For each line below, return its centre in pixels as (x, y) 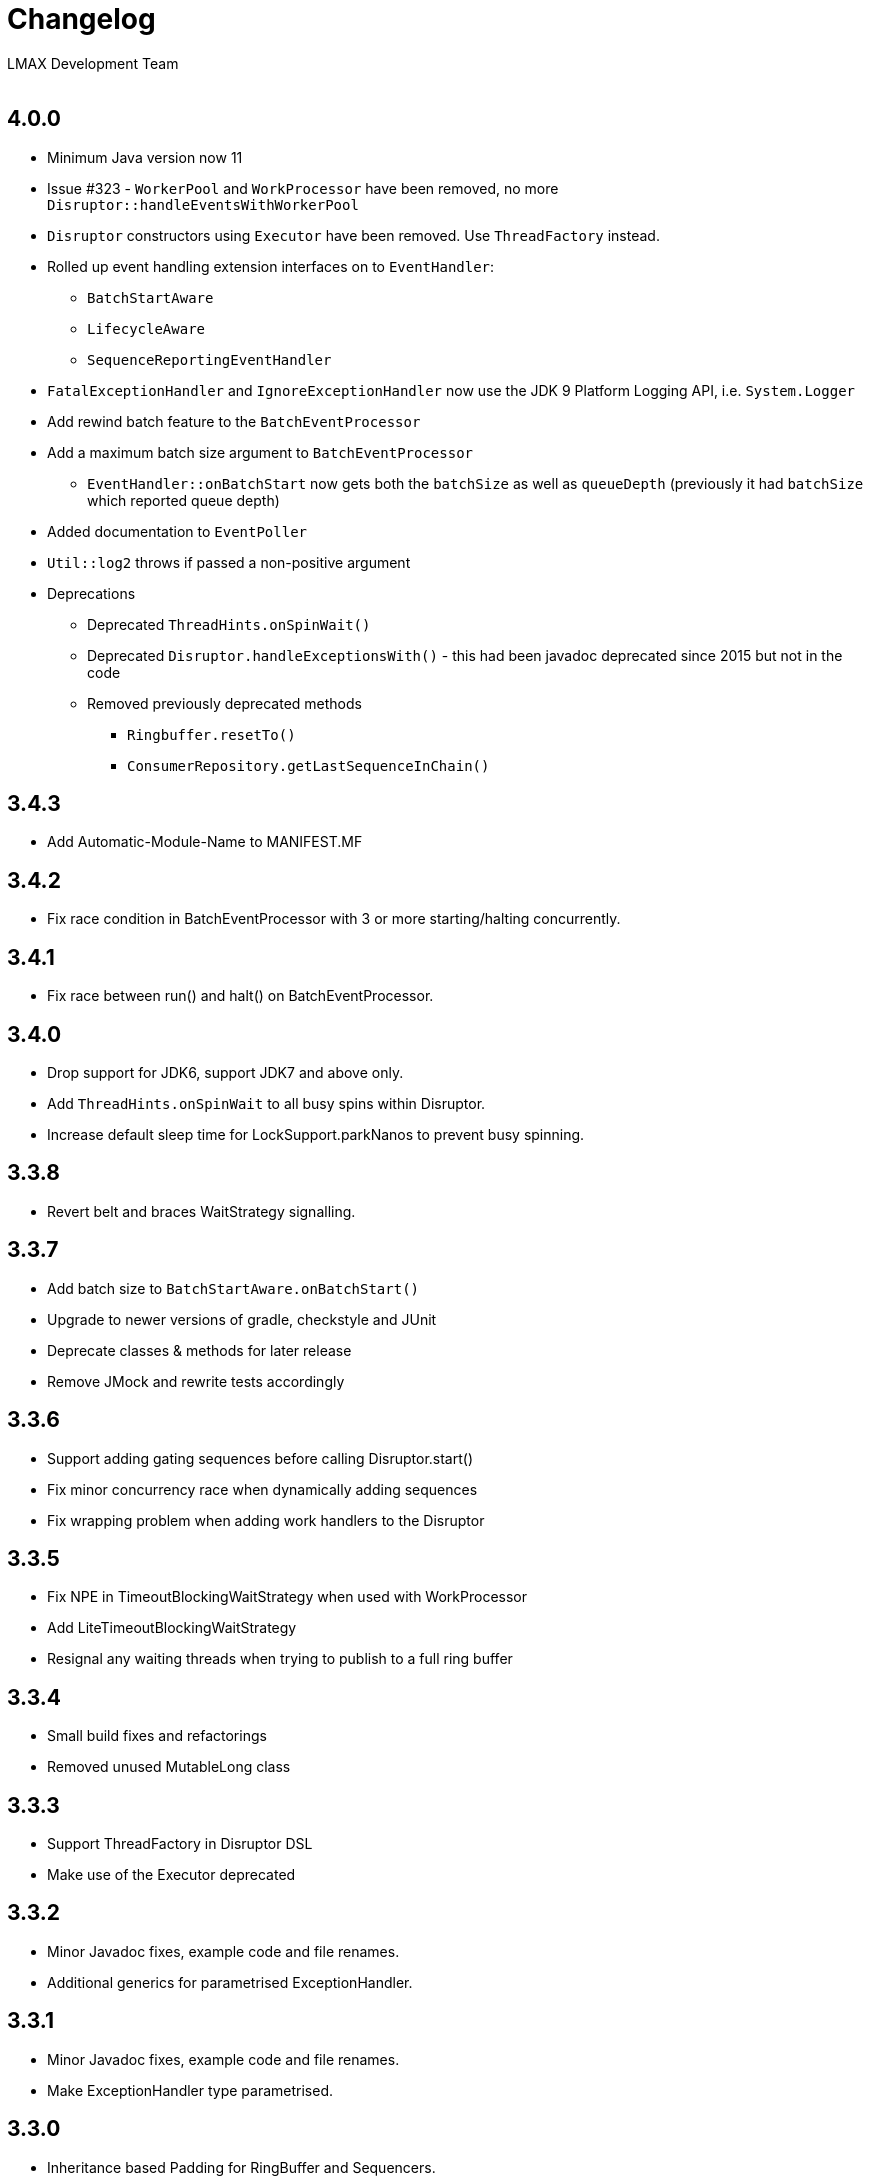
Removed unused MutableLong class (169, 1767)
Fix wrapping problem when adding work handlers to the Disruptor (266, 1520)
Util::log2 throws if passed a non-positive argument (229, 562)
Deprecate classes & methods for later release (199, 1350)
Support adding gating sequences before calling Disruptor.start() (260, 1458)
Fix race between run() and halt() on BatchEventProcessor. (240, 996)
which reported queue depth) (183, 500)
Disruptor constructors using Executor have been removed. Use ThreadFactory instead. (353, 235)
